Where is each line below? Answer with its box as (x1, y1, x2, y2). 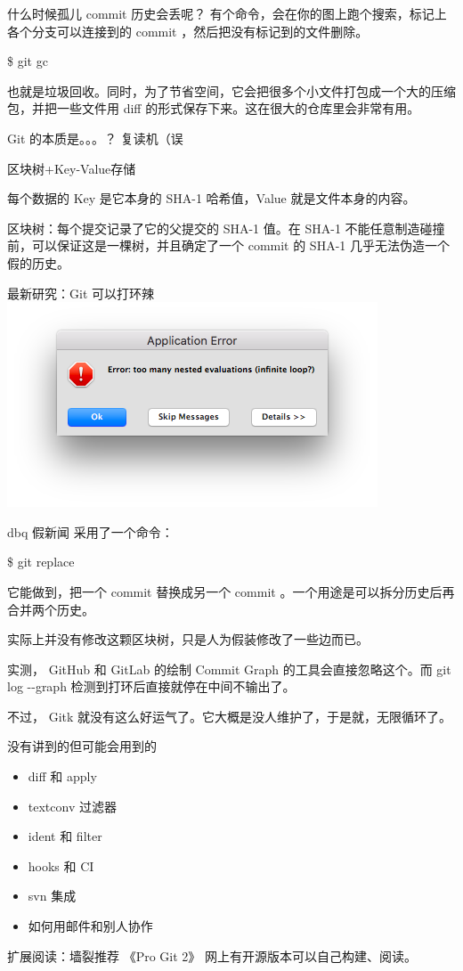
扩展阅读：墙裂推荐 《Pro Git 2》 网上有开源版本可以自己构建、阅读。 (7, 946, 417, 965)
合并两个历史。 (7, 600, 94, 618)
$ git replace (7, 552, 75, 571)
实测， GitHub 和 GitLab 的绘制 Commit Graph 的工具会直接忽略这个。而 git (7, 659, 451, 678)
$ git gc (7, 52, 48, 70)
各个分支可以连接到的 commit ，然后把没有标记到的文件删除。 (7, 21, 369, 40)
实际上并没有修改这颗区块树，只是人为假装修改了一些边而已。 (7, 630, 369, 649)
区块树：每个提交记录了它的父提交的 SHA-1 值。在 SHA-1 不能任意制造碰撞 (7, 218, 445, 237)
